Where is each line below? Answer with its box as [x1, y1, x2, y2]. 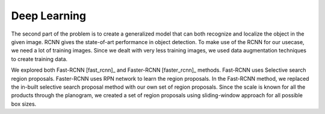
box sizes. [11, 100, 37, 107]
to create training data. [11, 55, 68, 63]
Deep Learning [11, 9, 87, 22]
